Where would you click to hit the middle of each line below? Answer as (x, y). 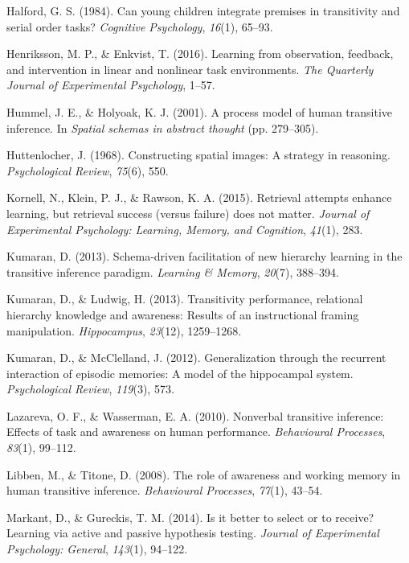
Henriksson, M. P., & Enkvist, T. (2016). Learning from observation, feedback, (200, 53)
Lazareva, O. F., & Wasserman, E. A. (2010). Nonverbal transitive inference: (195, 415)
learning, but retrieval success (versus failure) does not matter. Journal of (188, 213)
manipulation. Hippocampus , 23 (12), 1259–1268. (124, 330)
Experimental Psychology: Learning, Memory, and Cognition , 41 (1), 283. (185, 229)
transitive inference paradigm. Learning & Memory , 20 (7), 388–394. (173, 271)
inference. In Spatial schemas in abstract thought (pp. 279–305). (163, 127)
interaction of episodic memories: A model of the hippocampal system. (180, 373)
